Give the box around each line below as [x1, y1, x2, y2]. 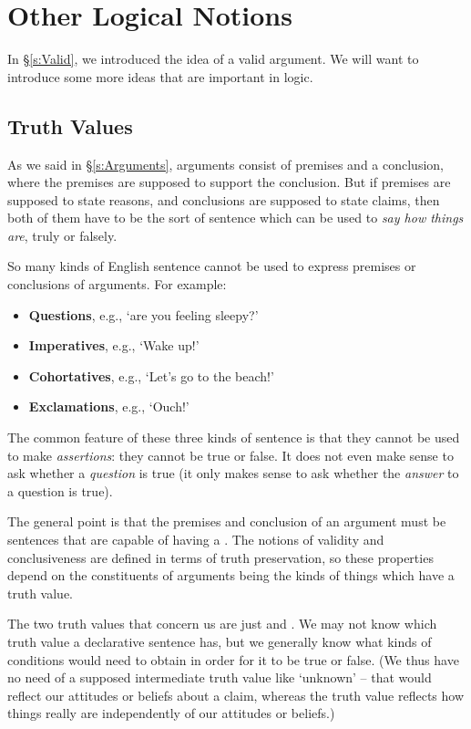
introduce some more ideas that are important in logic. [7, 67, 313, 86]
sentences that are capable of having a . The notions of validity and [7, 530, 384, 549]
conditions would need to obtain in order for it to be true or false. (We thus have [7, 650, 459, 669]
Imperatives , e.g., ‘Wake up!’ [28, 336, 200, 355]
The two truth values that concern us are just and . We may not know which [7, 614, 437, 633]
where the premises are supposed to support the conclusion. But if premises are [7, 172, 451, 192]
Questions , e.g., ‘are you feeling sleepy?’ [28, 305, 259, 324]
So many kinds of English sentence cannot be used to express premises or [7, 256, 416, 276]
